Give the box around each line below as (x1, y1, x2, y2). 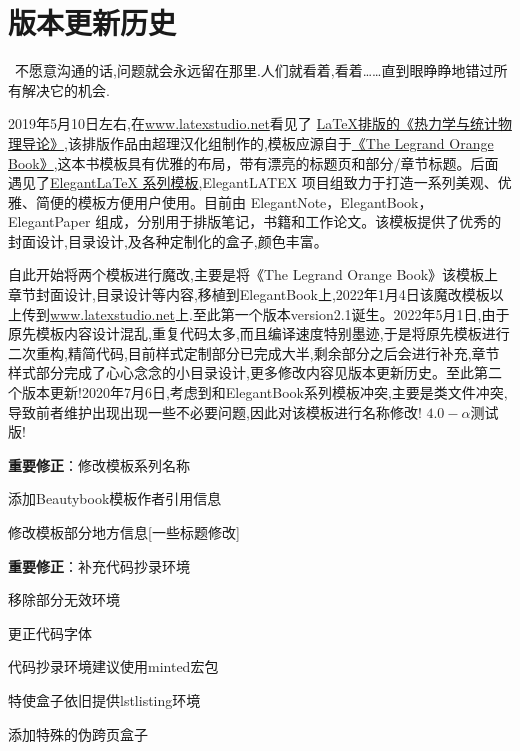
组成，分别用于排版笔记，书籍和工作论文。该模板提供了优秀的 (95, 211, 502, 232)
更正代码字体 (8, 622, 92, 643)
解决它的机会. (21, 79, 110, 100)
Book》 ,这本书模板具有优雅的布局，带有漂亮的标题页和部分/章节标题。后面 (8, 152, 499, 173)
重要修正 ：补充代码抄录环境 (8, 555, 190, 576)
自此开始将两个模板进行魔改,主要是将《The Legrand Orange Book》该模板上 (8, 264, 499, 285)
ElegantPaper (8, 211, 91, 232)
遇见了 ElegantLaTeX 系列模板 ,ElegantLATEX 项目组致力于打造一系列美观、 (8, 172, 498, 193)
